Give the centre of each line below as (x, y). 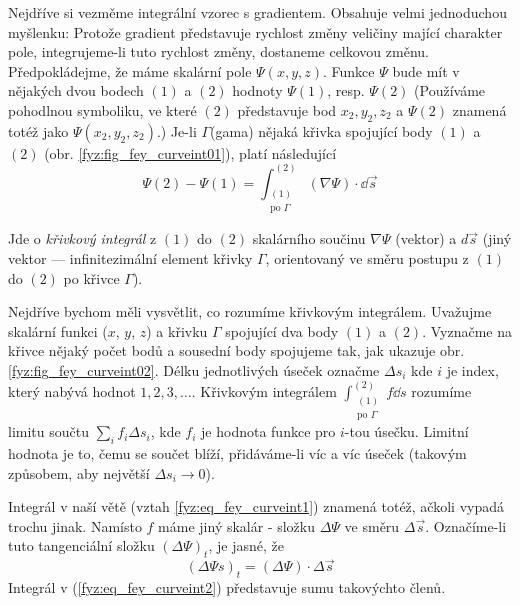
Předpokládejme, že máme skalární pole (130, 70)
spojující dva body (282, 330)
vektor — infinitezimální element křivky (130, 257)
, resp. (346, 90)
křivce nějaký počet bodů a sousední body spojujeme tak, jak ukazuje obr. (236, 350)
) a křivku (177, 330)
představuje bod (287, 109)
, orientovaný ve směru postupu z (367, 257)
